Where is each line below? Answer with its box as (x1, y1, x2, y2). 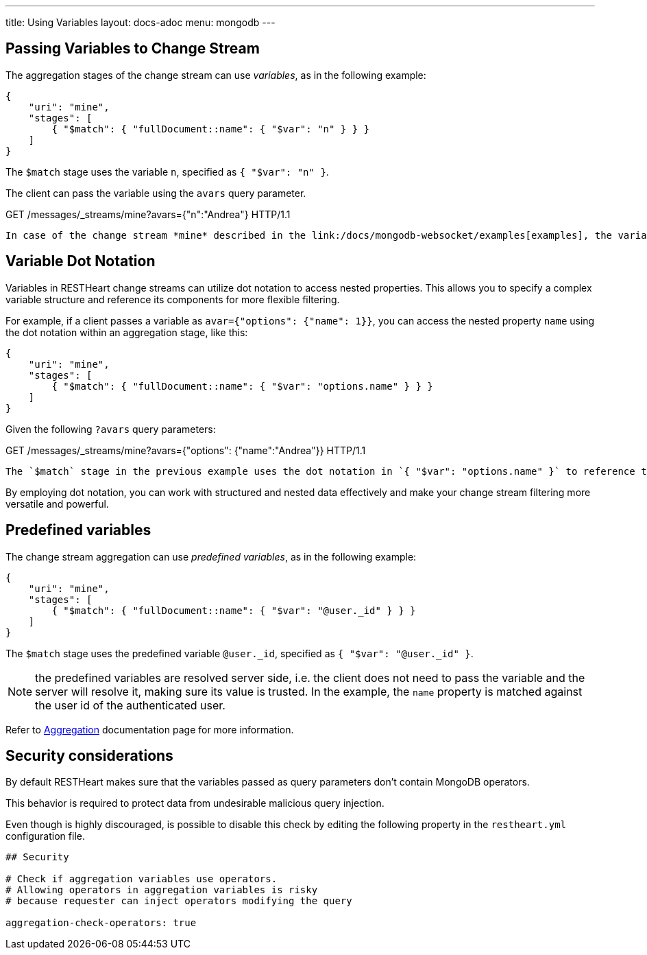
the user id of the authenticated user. (35, 698, 225, 712)
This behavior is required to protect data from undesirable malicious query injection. (5, 797, 384, 810)
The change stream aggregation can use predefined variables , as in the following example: (5, 550, 417, 563)
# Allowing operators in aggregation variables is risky (5, 884, 318, 896)
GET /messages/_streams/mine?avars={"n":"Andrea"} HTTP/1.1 (5, 208, 291, 220)
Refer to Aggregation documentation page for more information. (5, 723, 294, 735)
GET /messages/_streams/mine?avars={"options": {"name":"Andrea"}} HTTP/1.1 (5, 444, 366, 456)
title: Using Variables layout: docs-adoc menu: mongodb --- (5, 16, 276, 28)
